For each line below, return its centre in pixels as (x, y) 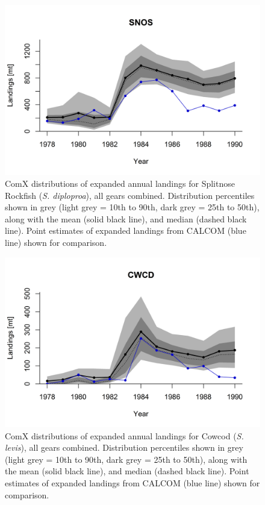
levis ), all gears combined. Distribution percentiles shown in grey (124, 447)
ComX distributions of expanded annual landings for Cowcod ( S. (124, 435)
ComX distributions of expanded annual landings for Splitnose (120, 183)
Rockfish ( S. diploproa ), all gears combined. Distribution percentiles (130, 195)
